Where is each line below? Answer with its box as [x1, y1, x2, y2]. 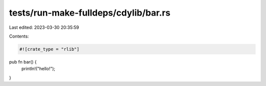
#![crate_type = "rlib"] [19, 46, 80, 52]
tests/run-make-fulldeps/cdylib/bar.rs [9, 7, 171, 18]
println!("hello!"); [21, 66, 56, 72]
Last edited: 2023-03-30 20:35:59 [9, 24, 79, 30]
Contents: [9, 33, 29, 39]
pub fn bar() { [9, 59, 37, 64]
